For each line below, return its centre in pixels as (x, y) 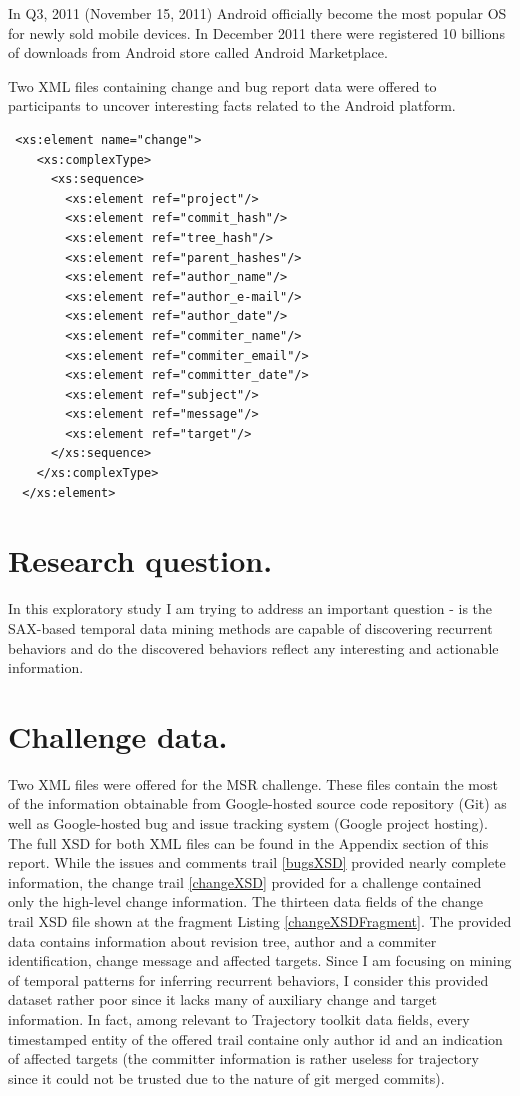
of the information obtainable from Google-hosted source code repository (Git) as (257, 803)
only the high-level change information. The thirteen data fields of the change (246, 901)
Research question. (140, 560)
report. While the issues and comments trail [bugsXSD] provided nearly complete (257, 862)
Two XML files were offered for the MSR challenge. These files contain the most (253, 783)
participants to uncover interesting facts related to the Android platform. (232, 105)
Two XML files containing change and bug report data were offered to (222, 85)
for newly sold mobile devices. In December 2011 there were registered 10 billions (256, 32)
